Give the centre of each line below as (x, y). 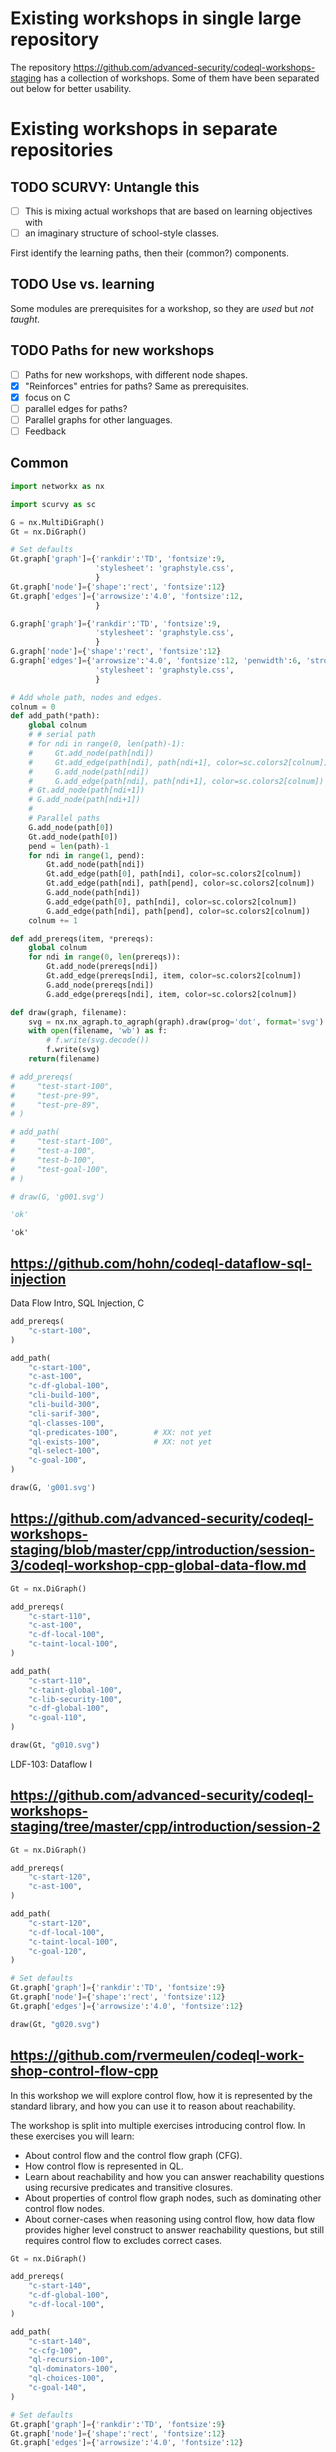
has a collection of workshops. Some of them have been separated (181, 78)
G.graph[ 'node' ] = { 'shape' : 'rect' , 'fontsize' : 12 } (116, 652)
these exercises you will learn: (72, 2136)
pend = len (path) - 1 (69, 846)
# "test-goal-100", (60, 1169)
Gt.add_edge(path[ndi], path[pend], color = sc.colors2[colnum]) (180, 883)
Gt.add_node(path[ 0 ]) (73, 837)
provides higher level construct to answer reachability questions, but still (174, 2229)
